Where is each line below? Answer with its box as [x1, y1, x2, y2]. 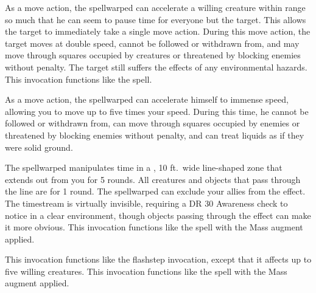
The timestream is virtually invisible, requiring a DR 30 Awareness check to [5, 196, 288, 209]
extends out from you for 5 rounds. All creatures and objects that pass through [5, 173, 301, 185]
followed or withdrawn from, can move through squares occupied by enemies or [5, 117, 300, 129]
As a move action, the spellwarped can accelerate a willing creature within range [5, 1, 306, 13]
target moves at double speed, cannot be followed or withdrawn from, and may [5, 36, 300, 49]
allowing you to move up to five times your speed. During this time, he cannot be [5, 105, 309, 117]
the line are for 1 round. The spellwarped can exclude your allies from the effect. [5, 185, 306, 198]
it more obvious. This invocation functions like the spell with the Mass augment [5, 221, 303, 233]
